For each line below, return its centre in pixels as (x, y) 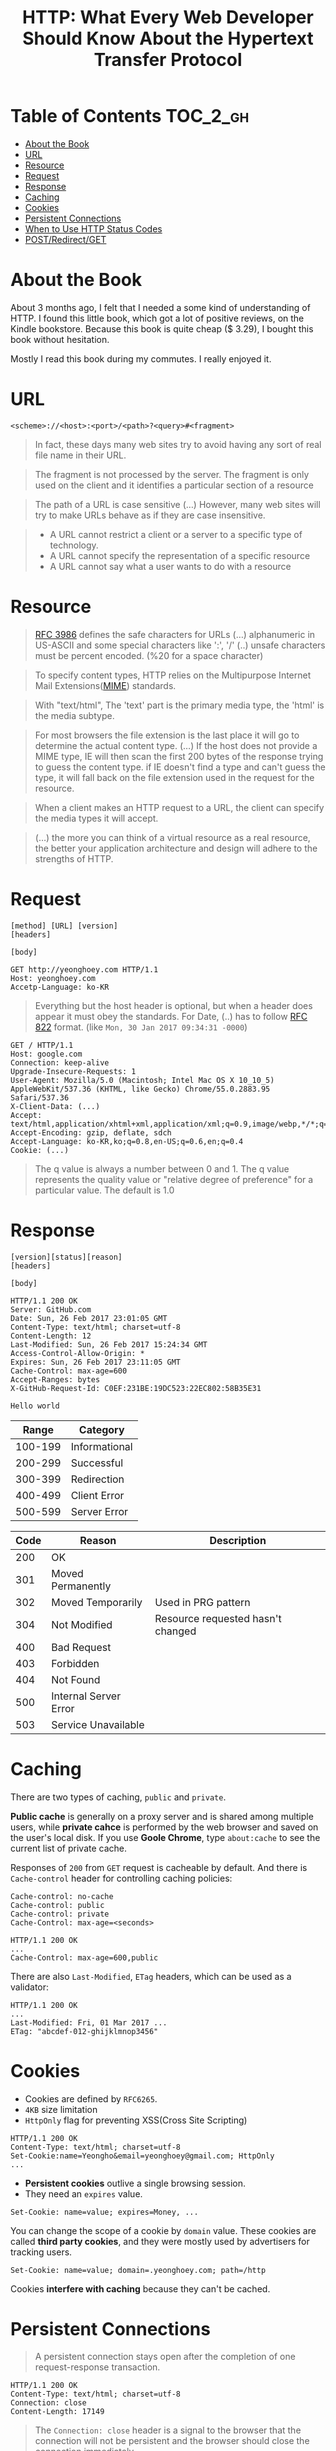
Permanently (81, 1586)
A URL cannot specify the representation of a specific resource (180, 555)
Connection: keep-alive (60, 1062)
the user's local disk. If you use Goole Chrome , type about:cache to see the (165, 1837)
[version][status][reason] (66, 1257)
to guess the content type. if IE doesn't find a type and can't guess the (180, 767)
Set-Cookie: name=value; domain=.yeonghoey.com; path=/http (138, 2270)
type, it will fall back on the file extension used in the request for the (174, 777)
